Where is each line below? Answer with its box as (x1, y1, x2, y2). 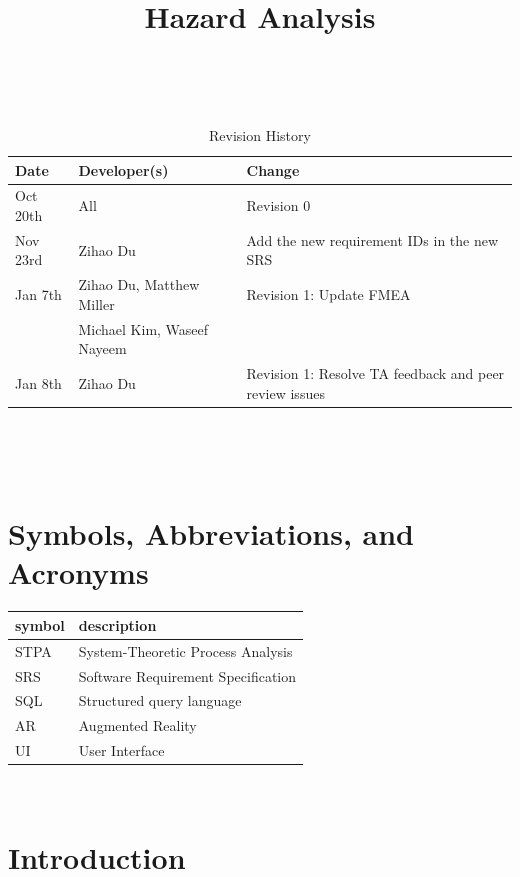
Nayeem (78, 338, 127, 359)
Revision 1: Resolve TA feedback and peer (246, 363, 505, 384)
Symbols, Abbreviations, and (8, 513, 414, 554)
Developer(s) (78, 159, 169, 180)
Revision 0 (246, 195, 311, 216)
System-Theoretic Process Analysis (78, 640, 293, 661)
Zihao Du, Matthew (78, 274, 200, 295)
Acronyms (8, 552, 149, 593)
